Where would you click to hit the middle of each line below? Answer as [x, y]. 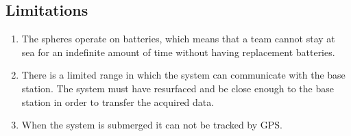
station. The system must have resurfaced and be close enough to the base [178, 88]
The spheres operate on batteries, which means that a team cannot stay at [178, 39]
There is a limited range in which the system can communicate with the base [183, 75]
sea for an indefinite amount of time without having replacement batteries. [178, 52]
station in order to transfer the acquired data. [118, 101]
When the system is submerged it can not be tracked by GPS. [152, 125]
